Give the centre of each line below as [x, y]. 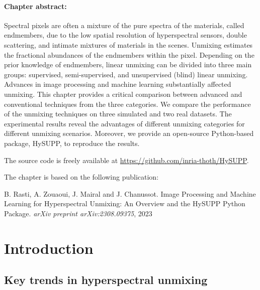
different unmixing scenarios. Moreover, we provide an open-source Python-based [129, 133]
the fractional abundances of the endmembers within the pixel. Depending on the [129, 54]
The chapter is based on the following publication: [81, 177]
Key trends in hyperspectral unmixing [106, 280]
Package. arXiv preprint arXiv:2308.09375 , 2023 [78, 213]
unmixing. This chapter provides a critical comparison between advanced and [123, 94]
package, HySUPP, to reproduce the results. [72, 143]
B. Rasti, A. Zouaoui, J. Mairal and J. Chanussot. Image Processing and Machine [130, 193]
